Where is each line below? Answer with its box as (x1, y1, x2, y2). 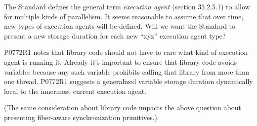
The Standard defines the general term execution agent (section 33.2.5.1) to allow (4, 1, 250, 11)
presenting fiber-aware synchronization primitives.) (4, 112, 158, 122)
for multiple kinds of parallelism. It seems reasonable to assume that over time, (4, 11, 244, 21)
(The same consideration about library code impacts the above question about (4, 102, 241, 113)
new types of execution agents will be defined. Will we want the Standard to (4, 21, 236, 31)
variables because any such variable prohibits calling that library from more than (4, 66, 250, 77)
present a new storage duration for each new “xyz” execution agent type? (4, 30, 226, 41)
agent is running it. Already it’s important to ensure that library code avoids (4, 56, 237, 67)
